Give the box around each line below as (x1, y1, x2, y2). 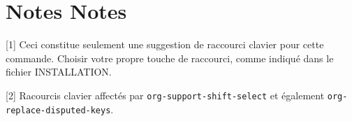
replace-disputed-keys (6, 105, 111, 115)
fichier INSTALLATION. (6, 64, 112, 79)
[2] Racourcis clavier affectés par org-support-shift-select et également (6, 87, 325, 102)
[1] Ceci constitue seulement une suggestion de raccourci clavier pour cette (6, 37, 324, 52)
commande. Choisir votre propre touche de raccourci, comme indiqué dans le (6, 50, 334, 65)
